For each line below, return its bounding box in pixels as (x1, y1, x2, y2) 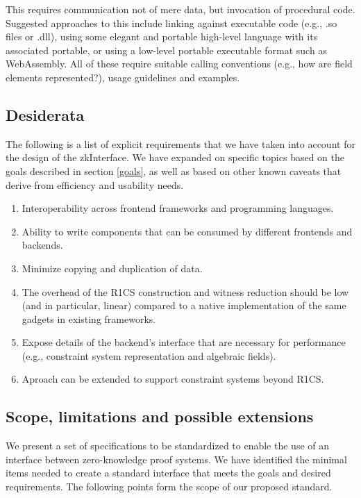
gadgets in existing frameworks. (22, 311, 156, 326)
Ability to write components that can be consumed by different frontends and (22, 224, 353, 238)
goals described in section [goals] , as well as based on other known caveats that (6, 163, 342, 178)
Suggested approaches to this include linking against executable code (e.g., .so (6, 15, 337, 30)
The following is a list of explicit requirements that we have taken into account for (6, 136, 355, 151)
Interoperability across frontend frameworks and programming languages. (22, 201, 334, 215)
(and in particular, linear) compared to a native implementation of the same (22, 298, 346, 313)
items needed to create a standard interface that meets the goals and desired (6, 465, 331, 480)
